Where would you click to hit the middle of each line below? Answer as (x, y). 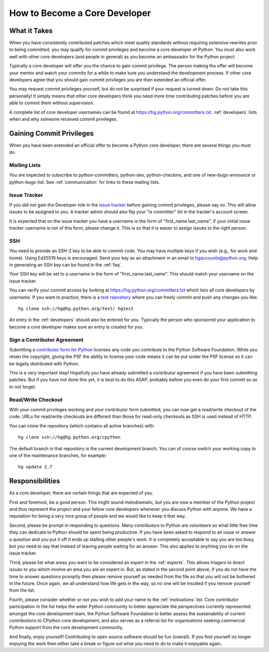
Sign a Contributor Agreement (47, 339)
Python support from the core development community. (66, 628)
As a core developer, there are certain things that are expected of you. (81, 493)
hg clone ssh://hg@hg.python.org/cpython (69, 437)
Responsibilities (35, 481)
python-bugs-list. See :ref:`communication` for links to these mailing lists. (85, 182)
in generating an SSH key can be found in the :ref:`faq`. (66, 265)
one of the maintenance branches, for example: (58, 455)
